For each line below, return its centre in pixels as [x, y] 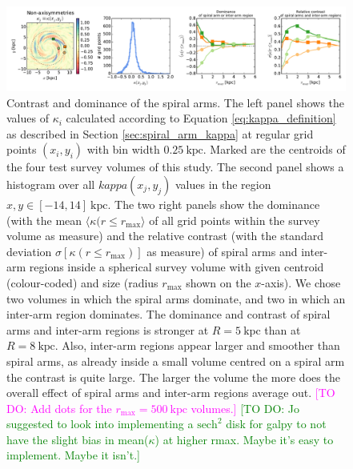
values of [28, 118]
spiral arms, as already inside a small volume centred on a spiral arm [176, 361]
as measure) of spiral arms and [222, 251]
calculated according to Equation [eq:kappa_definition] [201, 118]
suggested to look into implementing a [100, 424]
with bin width [123, 149]
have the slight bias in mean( [78, 439]
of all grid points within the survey [235, 220]
